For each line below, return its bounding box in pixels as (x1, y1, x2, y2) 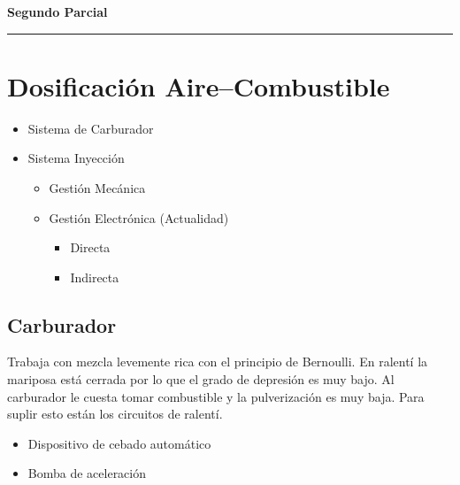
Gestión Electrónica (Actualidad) (49, 208, 229, 227)
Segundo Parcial (7, 3, 108, 20)
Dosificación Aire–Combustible (7, 67, 390, 104)
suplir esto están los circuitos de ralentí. (7, 404, 223, 423)
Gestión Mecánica (49, 178, 146, 196)
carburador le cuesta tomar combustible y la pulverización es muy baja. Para (7, 387, 425, 405)
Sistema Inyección (27, 149, 125, 167)
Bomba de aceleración (27, 464, 147, 482)
